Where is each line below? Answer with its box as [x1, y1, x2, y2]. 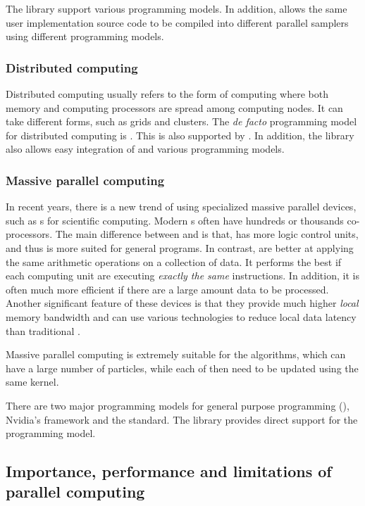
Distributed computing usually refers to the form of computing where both [6, 87, 328, 101]
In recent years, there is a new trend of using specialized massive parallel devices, [6, 199, 357, 214]
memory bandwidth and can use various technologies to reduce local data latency [6, 309, 357, 324]
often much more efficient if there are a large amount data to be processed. [6, 282, 329, 296]
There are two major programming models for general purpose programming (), [6, 398, 349, 412]
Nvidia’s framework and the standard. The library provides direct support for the [6, 412, 358, 426]
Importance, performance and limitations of [6, 460, 332, 482]
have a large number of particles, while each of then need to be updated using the [6, 360, 359, 375]
